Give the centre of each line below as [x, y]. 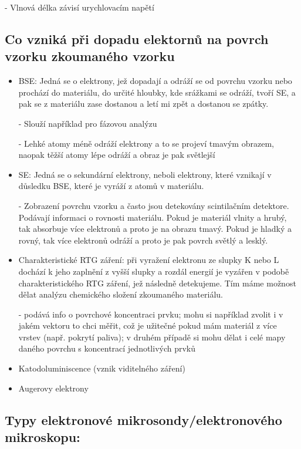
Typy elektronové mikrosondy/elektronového [143, 419]
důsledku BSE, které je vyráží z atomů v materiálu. [111, 186]
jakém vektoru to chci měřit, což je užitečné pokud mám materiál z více [148, 325]
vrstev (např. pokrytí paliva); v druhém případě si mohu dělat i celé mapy [152, 337]
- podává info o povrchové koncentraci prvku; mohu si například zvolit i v [151, 314]
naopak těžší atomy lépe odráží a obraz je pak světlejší [117, 155]
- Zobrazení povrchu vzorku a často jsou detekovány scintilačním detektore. [154, 205]
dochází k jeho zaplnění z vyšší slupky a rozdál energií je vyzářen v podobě [154, 271]
